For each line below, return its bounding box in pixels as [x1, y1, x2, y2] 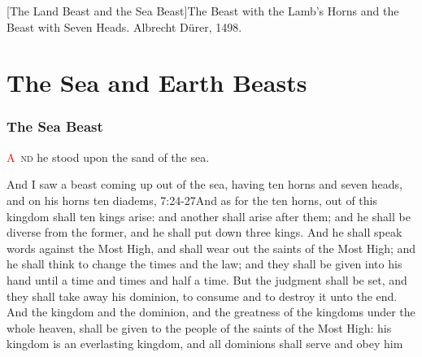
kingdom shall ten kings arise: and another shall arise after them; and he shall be [7, 207, 411, 224]
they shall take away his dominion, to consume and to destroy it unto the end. [7, 287, 398, 304]
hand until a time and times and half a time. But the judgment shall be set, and [7, 271, 407, 288]
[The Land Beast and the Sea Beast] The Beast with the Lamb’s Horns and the [7, 2, 399, 19]
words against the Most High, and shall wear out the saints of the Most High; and [7, 239, 416, 256]
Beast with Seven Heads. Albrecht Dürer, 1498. [7, 18, 242, 35]
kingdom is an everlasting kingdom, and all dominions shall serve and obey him [7, 335, 403, 352]
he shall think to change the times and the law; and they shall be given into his [7, 255, 402, 272]
